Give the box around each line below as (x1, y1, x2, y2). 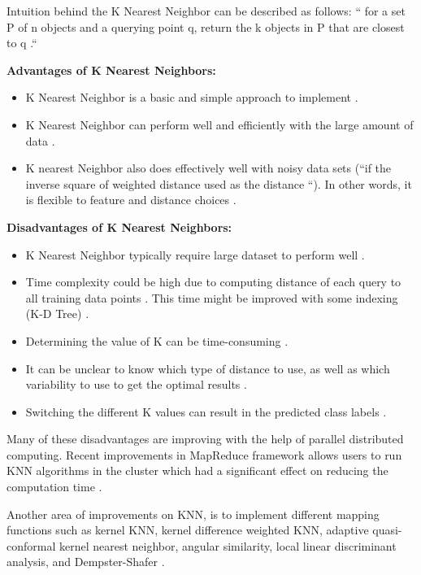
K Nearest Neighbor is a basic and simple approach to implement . (25, 89, 358, 106)
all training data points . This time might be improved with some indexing (25, 289, 398, 306)
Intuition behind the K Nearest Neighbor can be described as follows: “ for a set (7, 2, 406, 19)
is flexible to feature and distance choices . (25, 191, 237, 208)
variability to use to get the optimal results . (25, 376, 247, 393)
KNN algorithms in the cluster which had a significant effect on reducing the (7, 462, 388, 479)
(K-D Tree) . (25, 305, 89, 322)
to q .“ (7, 34, 37, 51)
